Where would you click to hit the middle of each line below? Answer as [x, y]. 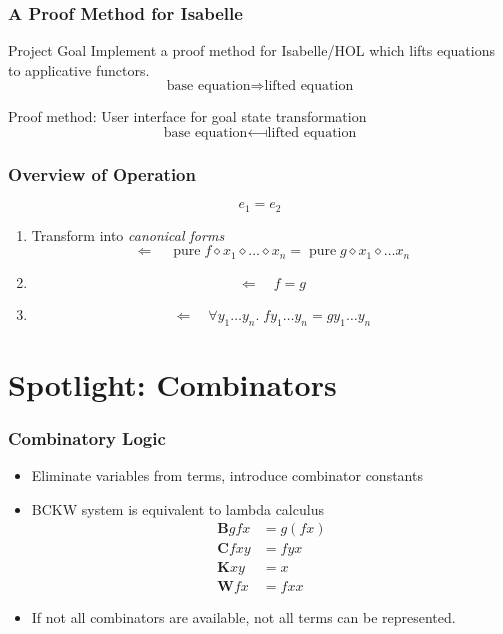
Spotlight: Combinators [172, 383]
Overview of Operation [102, 173]
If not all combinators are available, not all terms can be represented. [243, 617]
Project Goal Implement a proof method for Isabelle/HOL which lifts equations [251, 50]
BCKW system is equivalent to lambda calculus [177, 508]
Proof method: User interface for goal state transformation [187, 116]
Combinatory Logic [87, 437]
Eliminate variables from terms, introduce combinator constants [227, 475]
